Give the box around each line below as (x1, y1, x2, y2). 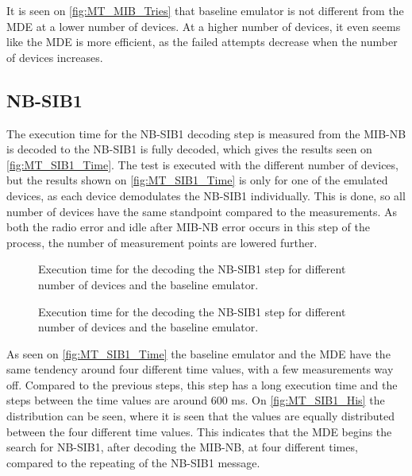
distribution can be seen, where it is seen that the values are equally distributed (6, 408, 395, 424)
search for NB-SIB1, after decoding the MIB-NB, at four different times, (6, 439, 358, 455)
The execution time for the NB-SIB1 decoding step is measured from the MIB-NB (6, 125, 406, 141)
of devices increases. (6, 48, 103, 65)
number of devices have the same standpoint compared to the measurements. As (6, 203, 398, 219)
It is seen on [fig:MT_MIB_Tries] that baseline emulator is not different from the (6, 2, 404, 18)
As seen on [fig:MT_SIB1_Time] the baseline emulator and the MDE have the (6, 345, 391, 362)
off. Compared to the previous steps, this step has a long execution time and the (6, 376, 398, 393)
